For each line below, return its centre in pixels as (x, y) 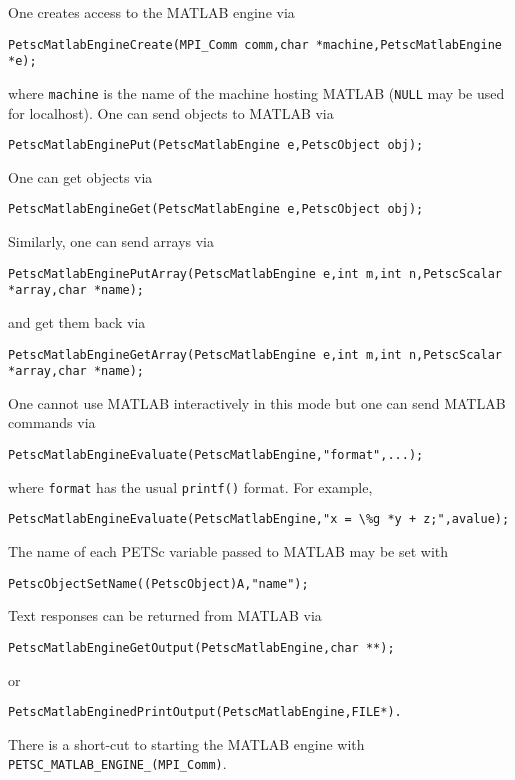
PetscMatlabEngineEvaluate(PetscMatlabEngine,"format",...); (216, 455)
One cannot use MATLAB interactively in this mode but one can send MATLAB (257, 402)
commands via (52, 422)
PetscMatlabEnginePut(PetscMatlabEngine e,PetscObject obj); (216, 145)
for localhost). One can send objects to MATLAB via (171, 112)
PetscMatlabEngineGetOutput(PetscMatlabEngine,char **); (201, 647)
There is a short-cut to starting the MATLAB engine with (186, 743)
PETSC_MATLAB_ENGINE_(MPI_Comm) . (117, 763)
